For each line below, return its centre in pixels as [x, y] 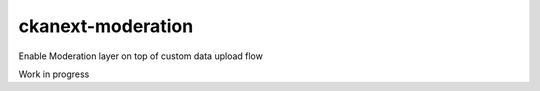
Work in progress [54, 74]
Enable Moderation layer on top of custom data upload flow [141, 56]
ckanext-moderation [106, 26]
